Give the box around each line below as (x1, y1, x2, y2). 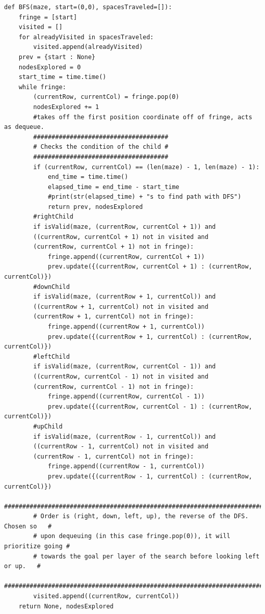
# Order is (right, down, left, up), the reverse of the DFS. (33, 513, 249, 520)
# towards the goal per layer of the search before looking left (33, 552, 260, 560)
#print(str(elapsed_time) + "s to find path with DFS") (47, 193, 242, 201)
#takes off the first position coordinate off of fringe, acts (33, 113, 252, 121)
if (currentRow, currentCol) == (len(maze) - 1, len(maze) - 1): (33, 163, 260, 171)
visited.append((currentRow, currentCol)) (33, 593, 179, 600)
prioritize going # (4, 543, 70, 550)
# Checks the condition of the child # (33, 143, 169, 151)
